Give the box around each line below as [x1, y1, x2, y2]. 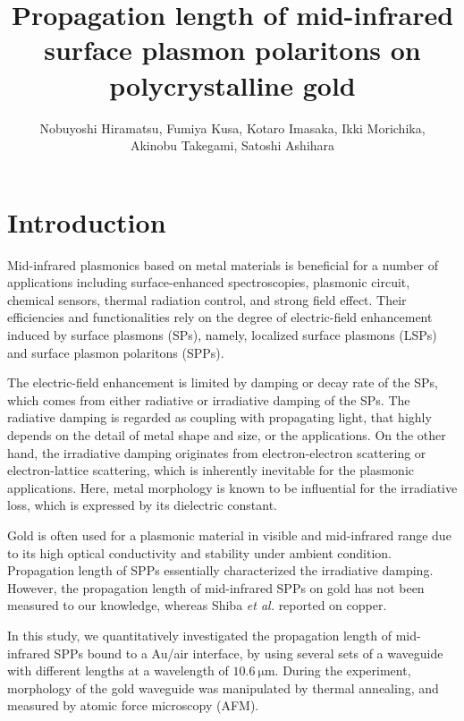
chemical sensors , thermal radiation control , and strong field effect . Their [7, 290, 407, 309]
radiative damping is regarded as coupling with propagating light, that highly [7, 408, 432, 427]
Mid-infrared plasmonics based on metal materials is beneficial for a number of [7, 255, 439, 274]
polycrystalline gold [109, 66, 356, 103]
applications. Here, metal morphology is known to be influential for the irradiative [7, 478, 458, 496]
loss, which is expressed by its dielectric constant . [7, 496, 277, 514]
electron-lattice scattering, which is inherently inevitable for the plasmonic [7, 461, 414, 479]
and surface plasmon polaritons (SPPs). [7, 343, 224, 361]
